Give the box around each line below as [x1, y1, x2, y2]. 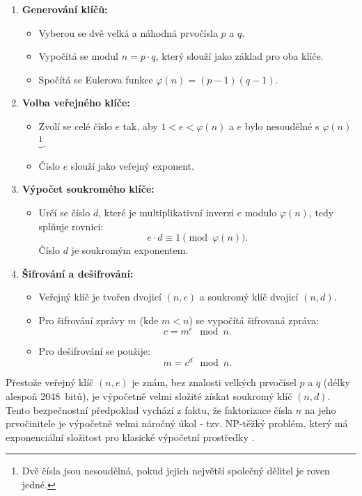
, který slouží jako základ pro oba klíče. [155, 49, 324, 63]
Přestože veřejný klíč [6, 375, 94, 390]
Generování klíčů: [22, 2, 108, 16]
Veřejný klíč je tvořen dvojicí [38, 289, 162, 304]
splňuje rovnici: [38, 218, 104, 233]
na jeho [304, 402, 336, 417]
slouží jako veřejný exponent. [70, 158, 194, 173]
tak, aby [123, 118, 158, 133]
